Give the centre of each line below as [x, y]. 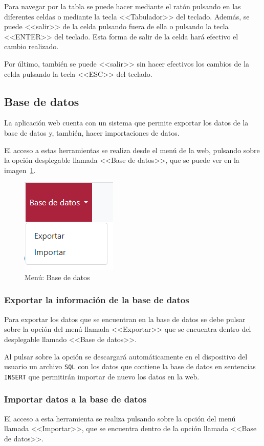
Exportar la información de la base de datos [97, 300]
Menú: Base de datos [57, 277]
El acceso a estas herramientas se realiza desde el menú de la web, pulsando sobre [132, 150]
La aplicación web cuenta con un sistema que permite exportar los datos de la [126, 123]
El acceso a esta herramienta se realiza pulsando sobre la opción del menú [120, 418]
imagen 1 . [20, 170]
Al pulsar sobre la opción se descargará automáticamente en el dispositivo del [126, 356]
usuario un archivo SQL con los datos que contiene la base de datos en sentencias [130, 366]
